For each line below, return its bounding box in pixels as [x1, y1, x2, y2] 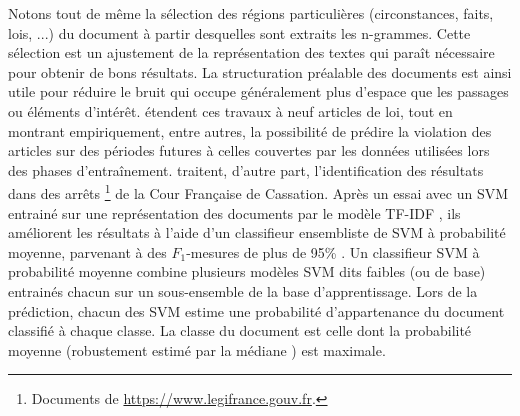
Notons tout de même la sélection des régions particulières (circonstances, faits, [8, 3, 494, 23]
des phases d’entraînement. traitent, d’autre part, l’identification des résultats [8, 159, 484, 180]
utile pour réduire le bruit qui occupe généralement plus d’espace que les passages [8, 81, 509, 102]
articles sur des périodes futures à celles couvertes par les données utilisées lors [8, 140, 490, 161]
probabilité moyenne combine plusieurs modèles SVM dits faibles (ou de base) [8, 261, 486, 282]
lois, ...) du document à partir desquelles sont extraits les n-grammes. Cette [8, 22, 471, 43]
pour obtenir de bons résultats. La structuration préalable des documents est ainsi [8, 61, 512, 82]
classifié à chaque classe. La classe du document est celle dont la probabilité [8, 320, 472, 341]
